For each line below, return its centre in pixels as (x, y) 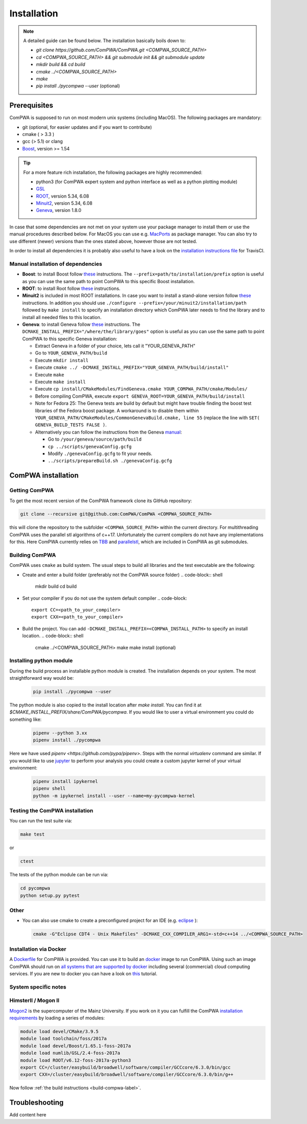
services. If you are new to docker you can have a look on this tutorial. (83, 973)
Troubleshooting (37, 1103)
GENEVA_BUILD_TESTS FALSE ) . (71, 425)
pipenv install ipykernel (65, 781)
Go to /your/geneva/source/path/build (95, 439)
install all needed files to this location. (62, 317)
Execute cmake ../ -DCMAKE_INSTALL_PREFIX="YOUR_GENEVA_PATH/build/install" (132, 367)
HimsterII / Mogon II (35, 1000)
